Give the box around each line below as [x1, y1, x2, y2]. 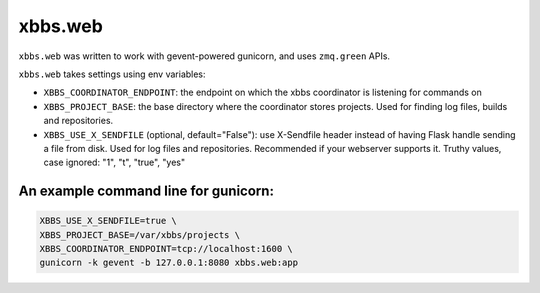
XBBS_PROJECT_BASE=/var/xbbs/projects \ [39, 229, 240, 240]
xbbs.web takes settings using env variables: [18, 68, 206, 80]
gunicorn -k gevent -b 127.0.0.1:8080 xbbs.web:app [39, 257, 299, 269]
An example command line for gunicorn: [18, 183, 275, 200]
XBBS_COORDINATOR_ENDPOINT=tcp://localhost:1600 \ [39, 243, 294, 255]
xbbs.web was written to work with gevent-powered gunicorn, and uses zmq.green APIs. [18, 50, 390, 62]
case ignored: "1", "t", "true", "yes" [43, 156, 186, 169]
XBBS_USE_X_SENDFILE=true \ [39, 215, 177, 227]
